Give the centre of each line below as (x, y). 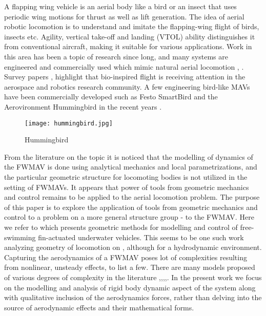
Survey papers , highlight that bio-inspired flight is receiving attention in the (125, 77)
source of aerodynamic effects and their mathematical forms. (99, 307)
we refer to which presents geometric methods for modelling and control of (121, 227)
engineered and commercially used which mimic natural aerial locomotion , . (124, 66)
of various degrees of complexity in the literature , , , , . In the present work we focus (133, 277)
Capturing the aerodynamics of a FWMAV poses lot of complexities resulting (126, 257)
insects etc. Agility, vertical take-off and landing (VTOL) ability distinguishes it (130, 36)
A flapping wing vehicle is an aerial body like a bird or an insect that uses (120, 6)
